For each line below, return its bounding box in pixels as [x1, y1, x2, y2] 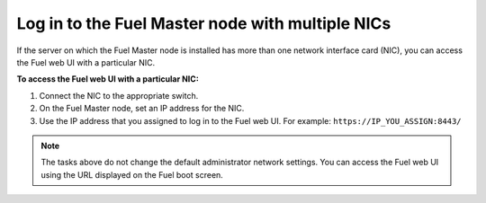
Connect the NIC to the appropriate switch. [39, 90, 199, 101]
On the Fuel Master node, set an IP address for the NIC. [39, 103, 245, 114]
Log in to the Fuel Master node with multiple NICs [16, 13, 391, 33]
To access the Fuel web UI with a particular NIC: [16, 74, 200, 84]
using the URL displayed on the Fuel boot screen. [40, 169, 224, 180]
